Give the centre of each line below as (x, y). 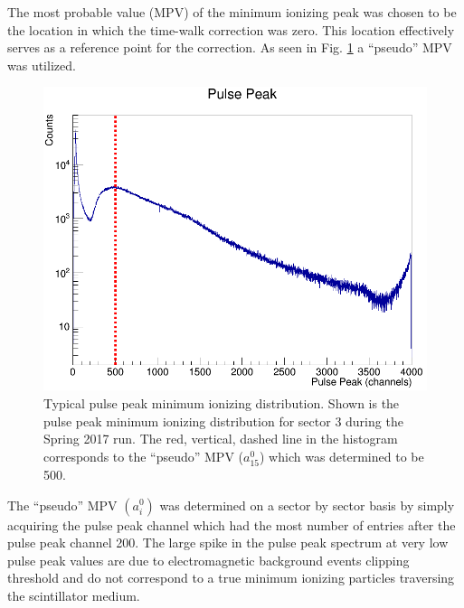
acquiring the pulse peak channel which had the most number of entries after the (232, 524)
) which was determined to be (342, 456)
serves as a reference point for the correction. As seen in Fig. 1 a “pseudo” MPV (230, 47)
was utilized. (42, 65)
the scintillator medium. (74, 595)
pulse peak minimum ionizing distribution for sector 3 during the (223, 421)
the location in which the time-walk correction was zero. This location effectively (231, 29)
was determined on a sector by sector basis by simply (307, 505)
